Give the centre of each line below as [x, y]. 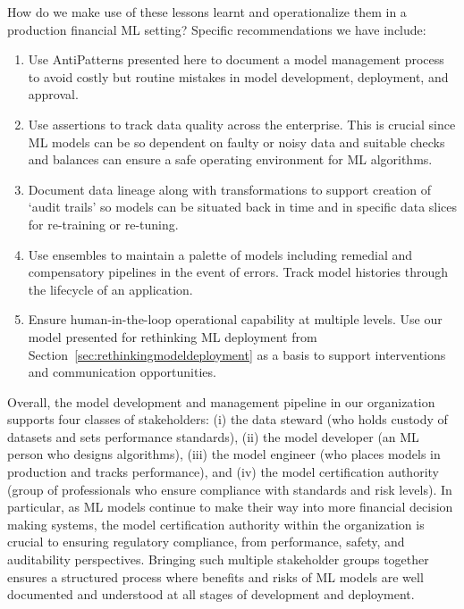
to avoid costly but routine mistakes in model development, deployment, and [238, 76]
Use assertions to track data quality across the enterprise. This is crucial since [242, 124]
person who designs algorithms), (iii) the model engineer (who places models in [224, 454]
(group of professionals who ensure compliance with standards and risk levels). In [230, 489]
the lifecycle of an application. [110, 289]
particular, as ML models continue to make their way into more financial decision [230, 507]
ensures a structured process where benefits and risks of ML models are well [215, 576]
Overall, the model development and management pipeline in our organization [221, 401]
